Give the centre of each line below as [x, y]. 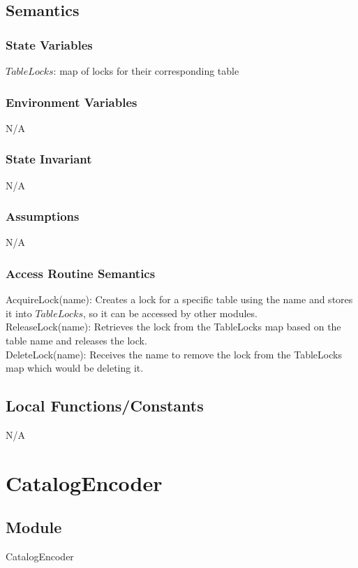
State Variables [49, 44]
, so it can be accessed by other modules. [170, 313]
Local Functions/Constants [105, 406]
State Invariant [49, 159]
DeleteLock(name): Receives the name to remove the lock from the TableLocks [174, 354]
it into [19, 313]
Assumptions [43, 216]
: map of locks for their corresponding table [146, 71]
